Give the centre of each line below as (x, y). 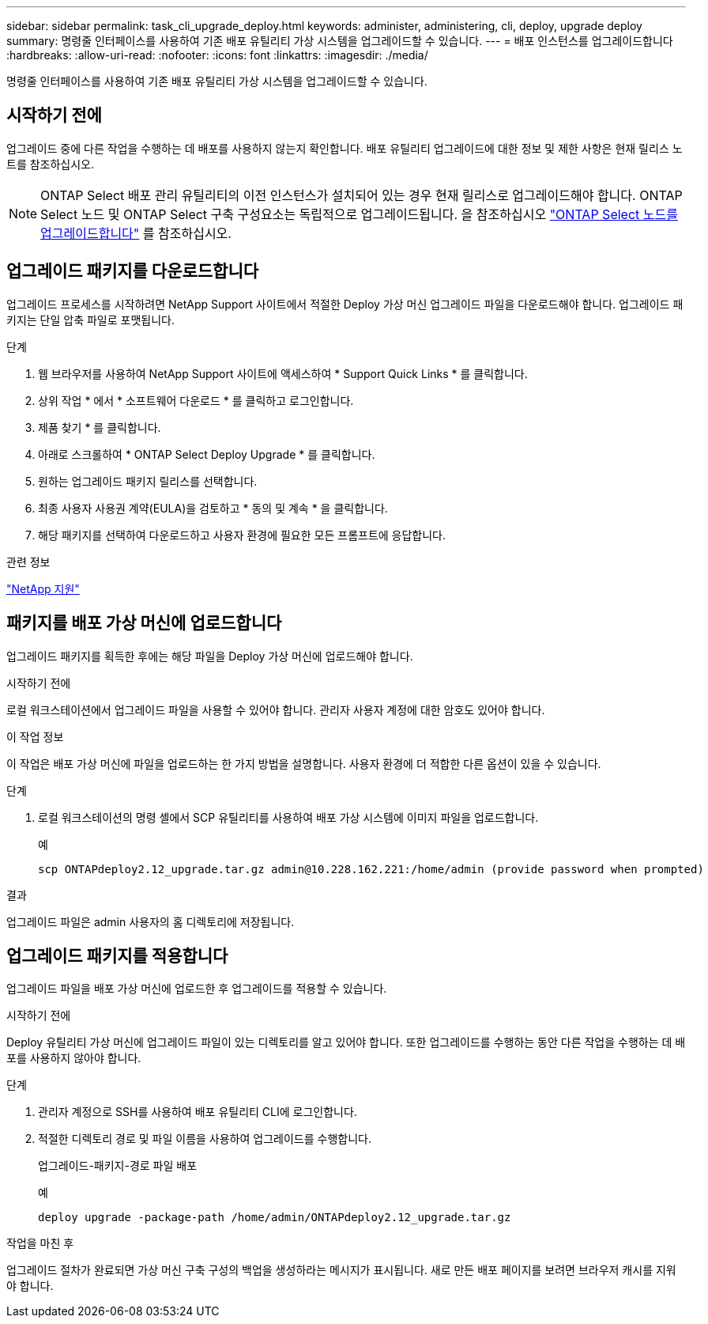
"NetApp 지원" (43, 588)
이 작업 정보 (35, 736)
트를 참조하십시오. (51, 164)
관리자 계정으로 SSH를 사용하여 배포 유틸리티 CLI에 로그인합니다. (198, 1112)
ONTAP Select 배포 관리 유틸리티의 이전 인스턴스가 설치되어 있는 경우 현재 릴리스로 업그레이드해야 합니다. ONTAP (362, 195)
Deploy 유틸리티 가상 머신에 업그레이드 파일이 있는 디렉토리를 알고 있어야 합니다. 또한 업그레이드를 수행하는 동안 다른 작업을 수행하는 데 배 (346, 1042)
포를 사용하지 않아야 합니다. (74, 1058)
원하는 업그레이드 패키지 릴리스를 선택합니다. (148, 481)
